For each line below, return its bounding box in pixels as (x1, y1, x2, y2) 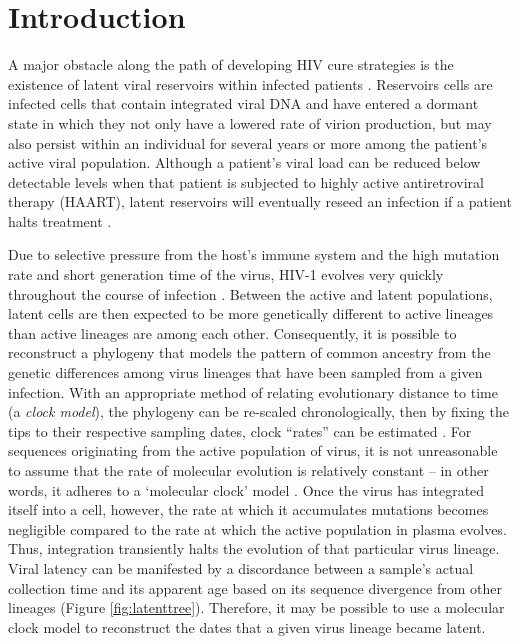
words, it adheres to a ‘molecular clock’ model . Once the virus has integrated (8, 479, 485, 500)
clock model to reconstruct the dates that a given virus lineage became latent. (8, 616, 486, 637)
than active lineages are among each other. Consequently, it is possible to (8, 322, 457, 343)
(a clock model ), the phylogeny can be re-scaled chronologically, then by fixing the (8, 401, 509, 422)
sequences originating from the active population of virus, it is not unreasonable (8, 440, 498, 461)
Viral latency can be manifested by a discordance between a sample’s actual (8, 557, 474, 578)
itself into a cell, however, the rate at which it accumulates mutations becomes (8, 499, 489, 520)
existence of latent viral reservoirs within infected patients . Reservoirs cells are (8, 73, 493, 94)
